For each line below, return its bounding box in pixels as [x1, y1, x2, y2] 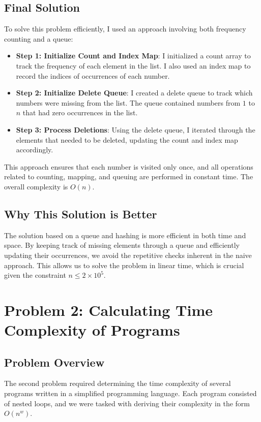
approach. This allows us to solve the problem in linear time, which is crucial [4, 259, 244, 270]
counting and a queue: [4, 33, 73, 44]
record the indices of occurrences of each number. [16, 70, 170, 81]
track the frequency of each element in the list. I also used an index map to [16, 60, 251, 71]
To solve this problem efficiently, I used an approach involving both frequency [4, 23, 246, 34]
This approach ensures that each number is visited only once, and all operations [4, 161, 253, 172]
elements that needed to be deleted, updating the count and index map [16, 134, 238, 145]
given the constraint [4, 270, 66, 280]
